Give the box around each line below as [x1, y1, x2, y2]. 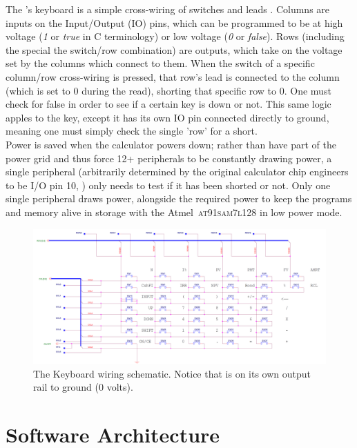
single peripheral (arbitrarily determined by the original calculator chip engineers [6, 164, 349, 179]
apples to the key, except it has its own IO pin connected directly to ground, [6, 110, 329, 124]
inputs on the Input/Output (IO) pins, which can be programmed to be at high [6, 15, 343, 30]
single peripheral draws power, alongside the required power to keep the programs [6, 191, 352, 206]
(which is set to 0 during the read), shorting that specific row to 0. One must [6, 83, 331, 97]
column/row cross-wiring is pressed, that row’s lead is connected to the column [6, 69, 340, 84]
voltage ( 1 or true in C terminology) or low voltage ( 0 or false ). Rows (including [6, 29, 345, 43]
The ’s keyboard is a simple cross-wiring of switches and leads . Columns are [6, 2, 330, 16]
